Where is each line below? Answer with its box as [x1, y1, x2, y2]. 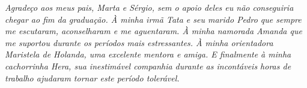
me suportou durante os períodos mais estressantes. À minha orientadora [5, 36, 273, 48]
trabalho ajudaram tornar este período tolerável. [5, 71, 180, 84]
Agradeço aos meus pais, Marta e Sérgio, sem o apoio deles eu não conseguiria [5, 1, 294, 13]
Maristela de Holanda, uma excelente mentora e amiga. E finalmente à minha [5, 48, 291, 60]
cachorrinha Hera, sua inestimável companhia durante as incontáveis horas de [5, 59, 291, 72]
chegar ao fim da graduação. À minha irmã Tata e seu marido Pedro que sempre [5, 13, 302, 25]
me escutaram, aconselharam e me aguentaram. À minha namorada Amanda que [5, 25, 302, 37]
